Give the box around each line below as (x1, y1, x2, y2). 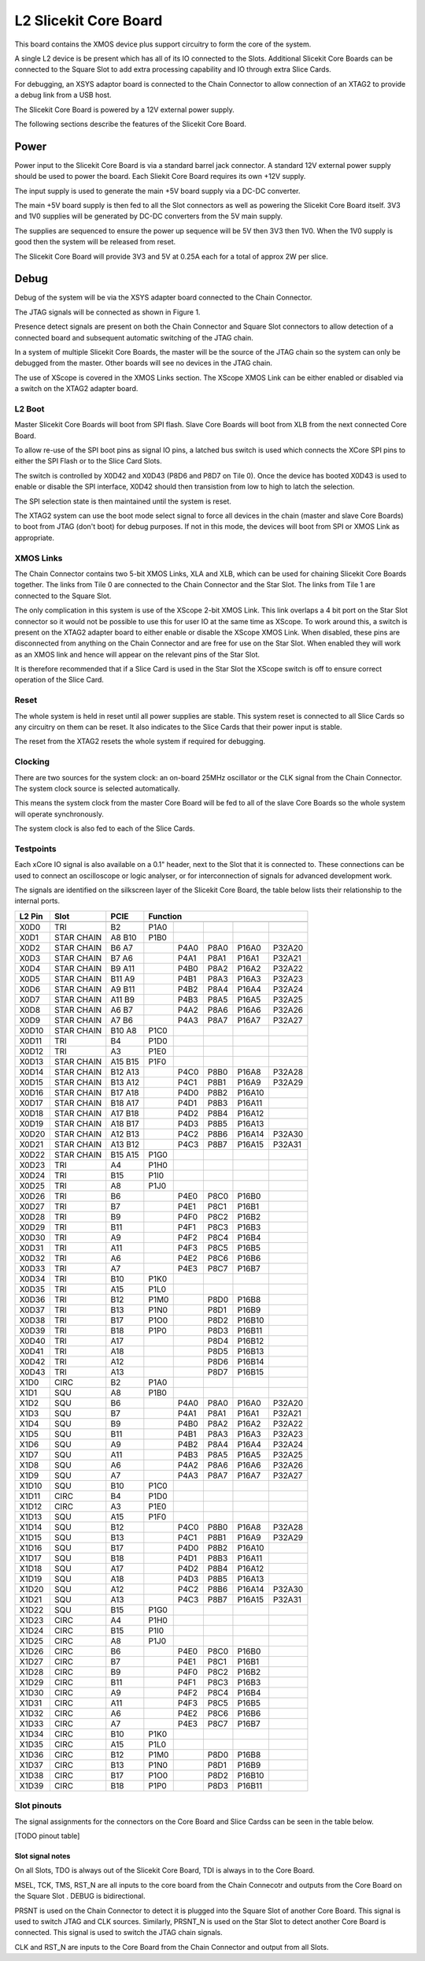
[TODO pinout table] (14, 1831, 80, 1840)
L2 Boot (14, 403, 45, 414)
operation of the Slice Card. (14, 675, 104, 685)
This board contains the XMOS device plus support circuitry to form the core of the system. (14, 39, 312, 49)
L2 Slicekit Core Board (14, 12, 163, 29)
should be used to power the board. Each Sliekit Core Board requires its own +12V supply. (14, 172, 306, 181)
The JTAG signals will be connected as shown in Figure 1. (14, 307, 201, 317)
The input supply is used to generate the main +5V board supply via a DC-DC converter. (14, 186, 301, 195)
